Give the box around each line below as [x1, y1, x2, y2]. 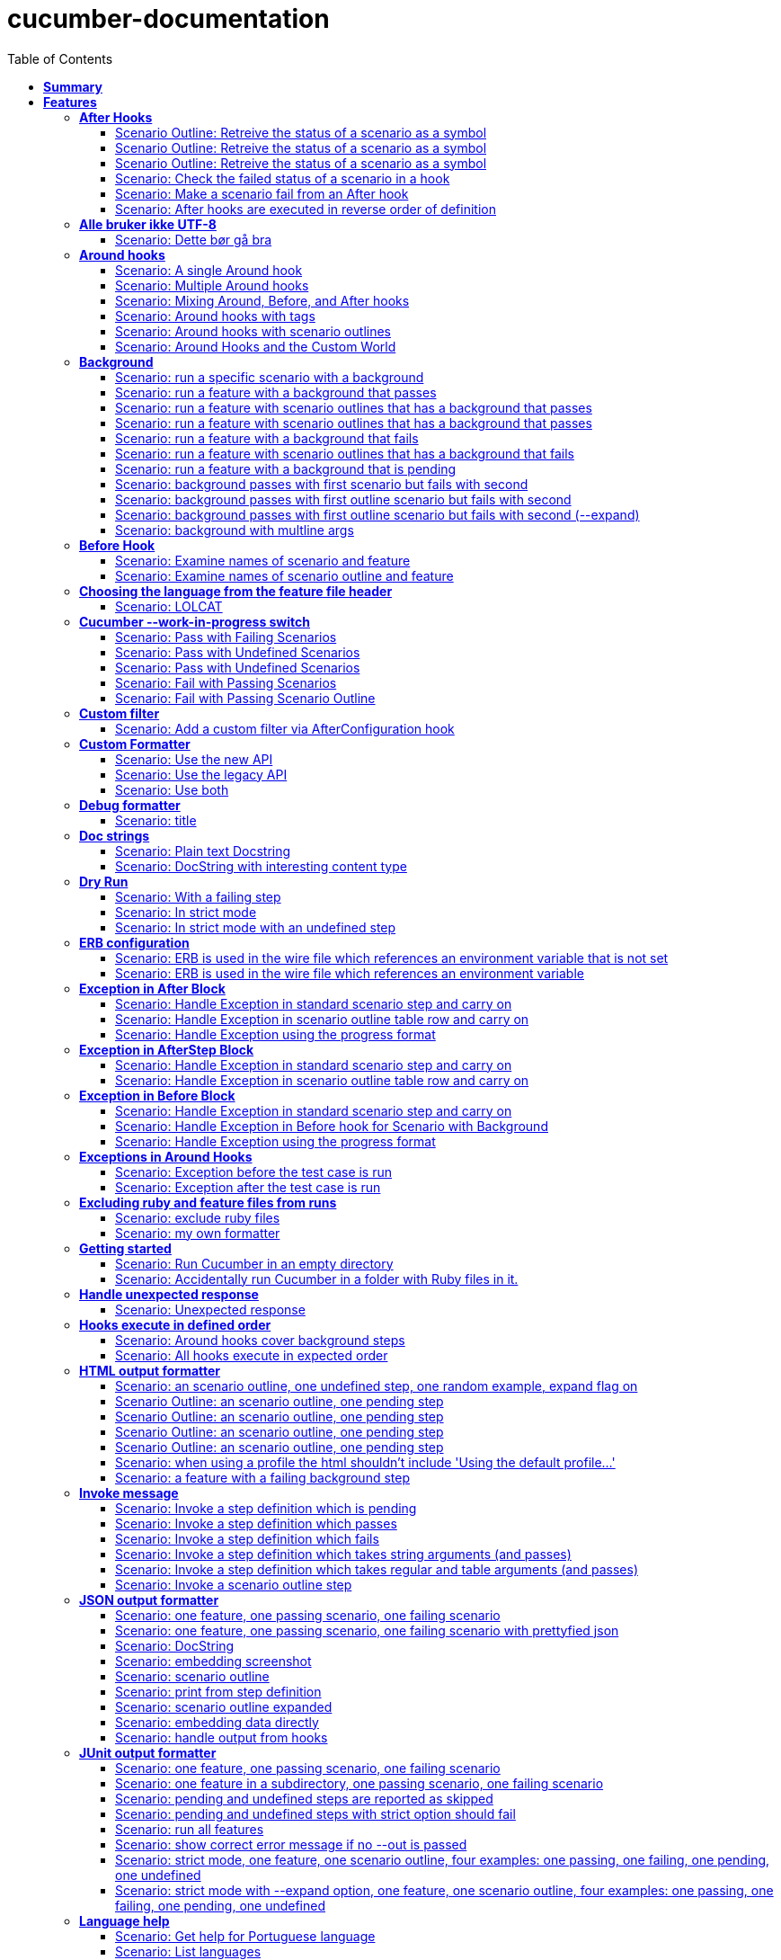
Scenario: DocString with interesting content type [115, 858, 407, 874]
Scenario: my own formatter [115, 1225, 280, 1241]
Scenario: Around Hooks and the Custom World [115, 338, 396, 354]
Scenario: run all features [115, 1821, 264, 1837]
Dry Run [79, 873, 129, 889]
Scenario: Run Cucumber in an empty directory [115, 1255, 394, 1271]
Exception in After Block [79, 980, 226, 996]
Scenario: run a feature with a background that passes [115, 384, 437, 400]
